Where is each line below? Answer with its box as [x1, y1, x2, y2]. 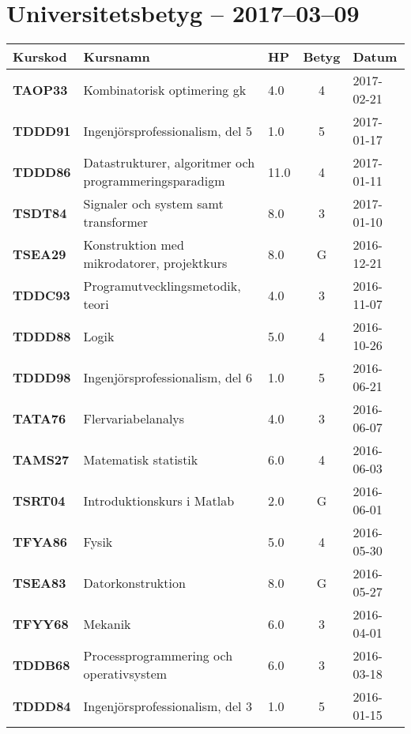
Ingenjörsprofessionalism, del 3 [83, 696, 252, 715]
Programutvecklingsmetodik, [83, 277, 241, 295]
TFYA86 [13, 532, 68, 551]
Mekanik [83, 614, 131, 633]
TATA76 [13, 408, 66, 427]
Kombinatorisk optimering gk [83, 80, 247, 99]
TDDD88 [13, 326, 71, 345]
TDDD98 [13, 367, 71, 386]
